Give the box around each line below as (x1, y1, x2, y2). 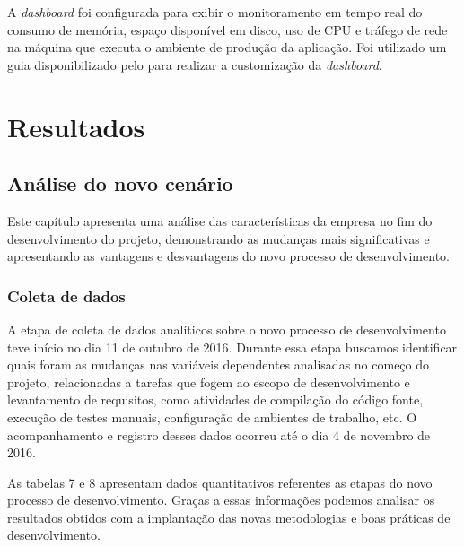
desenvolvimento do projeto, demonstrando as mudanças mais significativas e (7, 229, 430, 247)
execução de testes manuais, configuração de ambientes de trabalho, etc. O (7, 407, 417, 426)
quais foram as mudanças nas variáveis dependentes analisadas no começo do (7, 355, 430, 374)
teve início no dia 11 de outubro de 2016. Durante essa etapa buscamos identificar (7, 337, 458, 356)
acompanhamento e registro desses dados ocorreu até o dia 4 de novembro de (7, 425, 431, 444)
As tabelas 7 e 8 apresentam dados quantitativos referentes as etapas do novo (7, 473, 433, 491)
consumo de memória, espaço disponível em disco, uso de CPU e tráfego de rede (7, 20, 448, 39)
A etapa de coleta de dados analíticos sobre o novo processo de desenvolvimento (7, 319, 446, 338)
